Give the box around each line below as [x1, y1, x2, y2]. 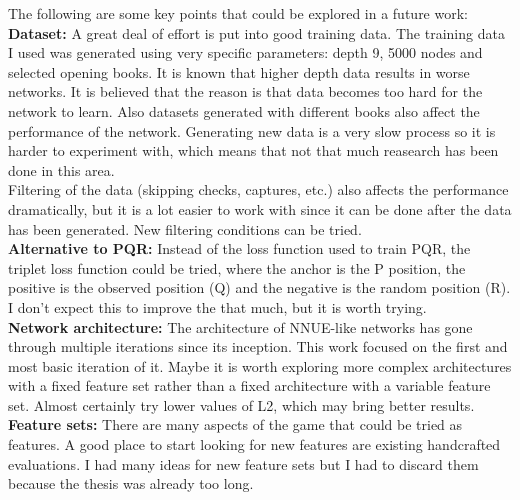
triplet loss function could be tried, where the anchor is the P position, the [8, 257, 466, 278]
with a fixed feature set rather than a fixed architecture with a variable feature [8, 375, 491, 396]
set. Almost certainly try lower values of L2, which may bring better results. [8, 394, 475, 415]
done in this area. [8, 159, 115, 180]
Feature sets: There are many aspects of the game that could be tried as [8, 414, 463, 435]
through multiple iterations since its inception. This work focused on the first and [8, 336, 508, 357]
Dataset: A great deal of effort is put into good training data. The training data [8, 22, 505, 43]
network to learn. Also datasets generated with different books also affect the [8, 100, 480, 121]
